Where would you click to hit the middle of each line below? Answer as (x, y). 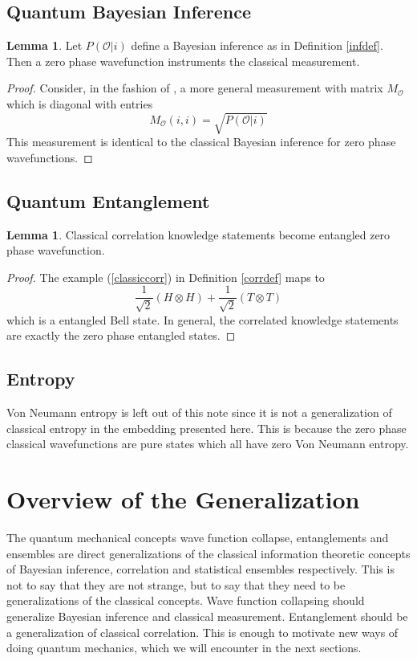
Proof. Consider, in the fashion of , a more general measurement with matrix (195, 88)
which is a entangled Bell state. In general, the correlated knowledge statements (202, 319)
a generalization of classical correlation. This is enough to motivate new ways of (202, 632)
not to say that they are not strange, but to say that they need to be (176, 584)
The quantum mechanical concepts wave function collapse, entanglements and (198, 538)
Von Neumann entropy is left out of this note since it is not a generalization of (199, 412)
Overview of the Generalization (183, 499)
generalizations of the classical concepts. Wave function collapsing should (186, 600)
